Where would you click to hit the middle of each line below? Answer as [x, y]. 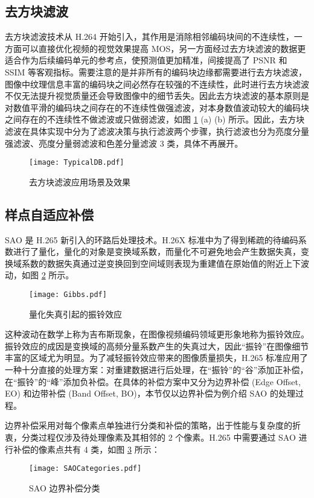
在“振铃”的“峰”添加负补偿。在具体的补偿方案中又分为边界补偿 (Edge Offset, [153, 381]
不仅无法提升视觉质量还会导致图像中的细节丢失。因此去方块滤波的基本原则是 [157, 96]
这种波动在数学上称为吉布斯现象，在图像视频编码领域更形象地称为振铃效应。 [157, 334]
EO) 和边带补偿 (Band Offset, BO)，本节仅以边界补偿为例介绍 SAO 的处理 [150, 393]
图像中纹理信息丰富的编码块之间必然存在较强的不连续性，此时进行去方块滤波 [157, 84]
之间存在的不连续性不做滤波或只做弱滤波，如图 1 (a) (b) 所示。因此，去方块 [155, 119]
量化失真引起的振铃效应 [75, 314]
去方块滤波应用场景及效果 [80, 181]
